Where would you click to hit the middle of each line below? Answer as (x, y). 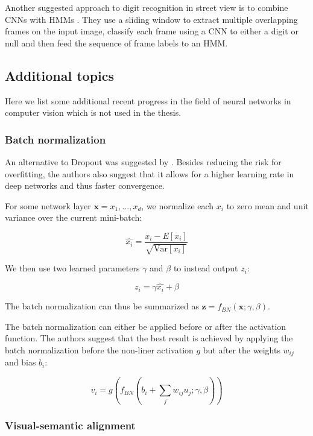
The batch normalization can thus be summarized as (102, 306)
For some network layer (48, 205)
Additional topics (60, 75)
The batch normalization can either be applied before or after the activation (146, 326)
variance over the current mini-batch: (74, 217)
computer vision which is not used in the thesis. (93, 112)
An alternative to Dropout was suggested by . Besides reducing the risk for (143, 161)
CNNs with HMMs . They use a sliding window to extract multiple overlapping (151, 19)
